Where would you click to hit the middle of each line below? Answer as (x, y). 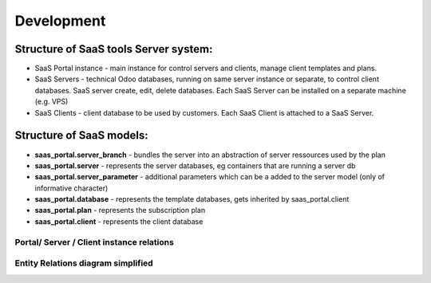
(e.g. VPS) (51, 102)
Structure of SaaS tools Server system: (114, 49)
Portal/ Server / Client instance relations (95, 242)
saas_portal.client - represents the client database (119, 221)
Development (60, 21)
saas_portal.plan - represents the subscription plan (120, 210)
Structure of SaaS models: (82, 136)
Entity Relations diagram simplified (84, 263)
